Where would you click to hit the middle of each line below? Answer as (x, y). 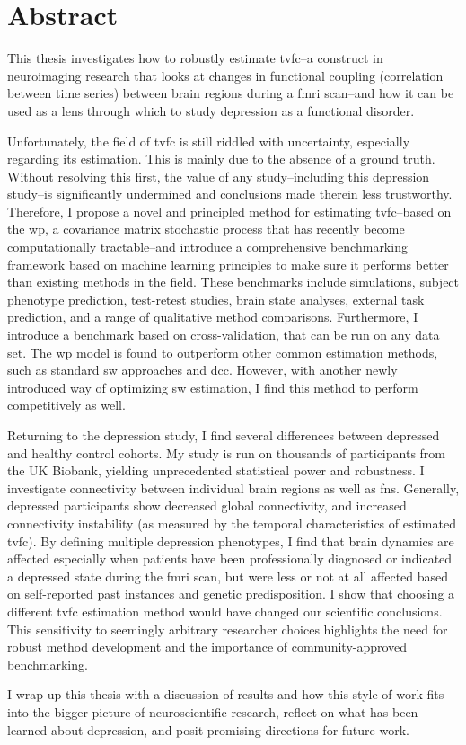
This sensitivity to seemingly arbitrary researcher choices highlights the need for (228, 629)
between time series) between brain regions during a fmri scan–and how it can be (231, 93)
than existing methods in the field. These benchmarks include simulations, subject (233, 282)
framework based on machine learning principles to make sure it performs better (228, 264)
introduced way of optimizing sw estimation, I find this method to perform (213, 387)
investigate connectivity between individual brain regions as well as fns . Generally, (233, 488)
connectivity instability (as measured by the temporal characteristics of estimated (232, 523)
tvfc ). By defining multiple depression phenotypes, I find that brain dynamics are (231, 541)
